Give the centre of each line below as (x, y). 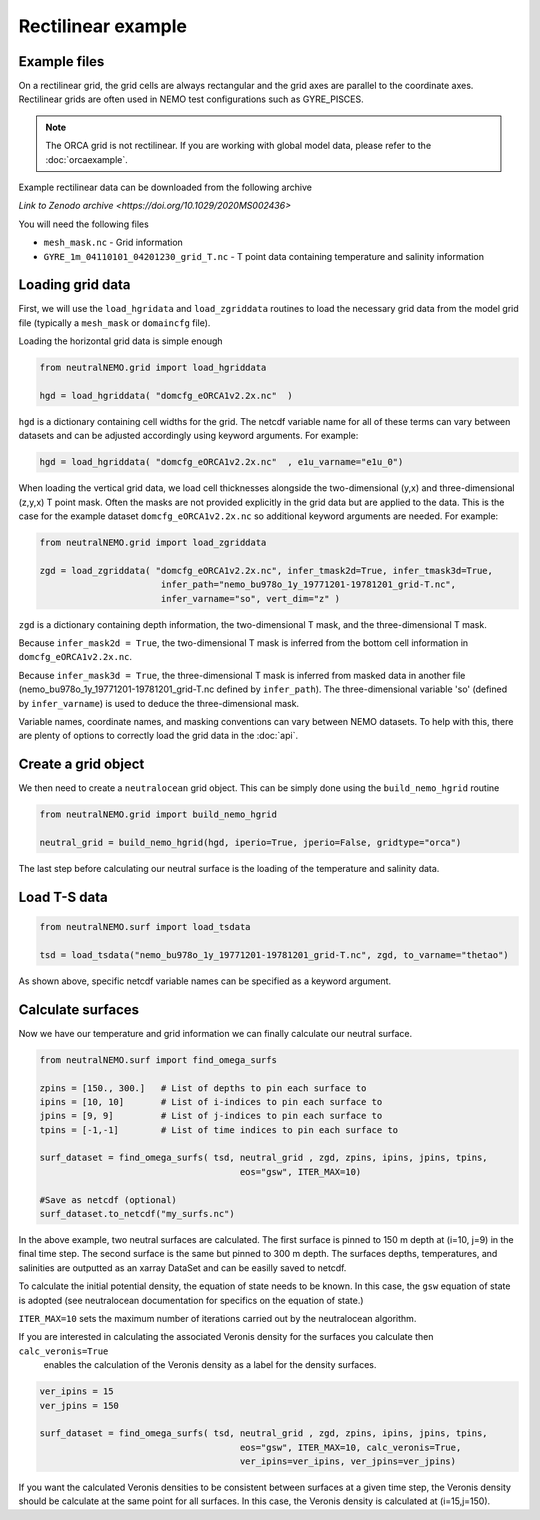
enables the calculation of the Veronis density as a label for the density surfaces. (210, 1365)
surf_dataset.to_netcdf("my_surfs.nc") (137, 1214)
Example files (61, 61)
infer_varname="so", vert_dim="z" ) (250, 598)
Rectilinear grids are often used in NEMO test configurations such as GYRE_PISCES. (191, 99)
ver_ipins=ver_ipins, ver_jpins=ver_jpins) (348, 1461)
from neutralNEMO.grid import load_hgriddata (153, 368)
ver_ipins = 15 (76, 1391)
